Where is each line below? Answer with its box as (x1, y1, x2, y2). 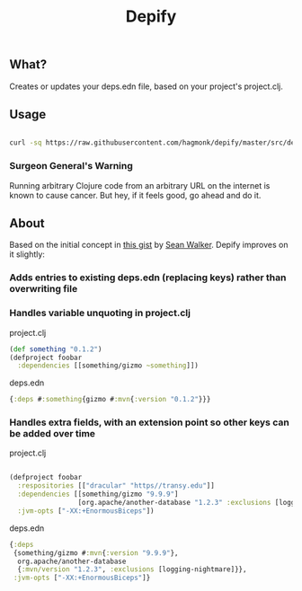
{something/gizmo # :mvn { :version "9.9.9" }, (13, 548, 179, 558)
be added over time (9, 428, 96, 440)
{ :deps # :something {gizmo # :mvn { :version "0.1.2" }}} (9, 395, 211, 404)
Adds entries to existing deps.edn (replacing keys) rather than (9, 271, 287, 284)
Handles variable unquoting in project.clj (9, 307, 191, 320)
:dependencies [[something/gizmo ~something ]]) (17, 361, 200, 370)
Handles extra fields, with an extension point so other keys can (9, 416, 289, 428)
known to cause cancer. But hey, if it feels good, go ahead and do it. (9, 190, 262, 200)
